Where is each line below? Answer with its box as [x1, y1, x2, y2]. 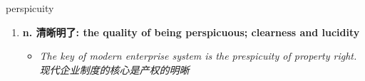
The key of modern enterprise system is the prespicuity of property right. [39, 48, 357, 63]
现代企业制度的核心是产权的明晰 [39, 62, 190, 77]
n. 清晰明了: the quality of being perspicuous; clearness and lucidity [22, 24, 360, 39]
